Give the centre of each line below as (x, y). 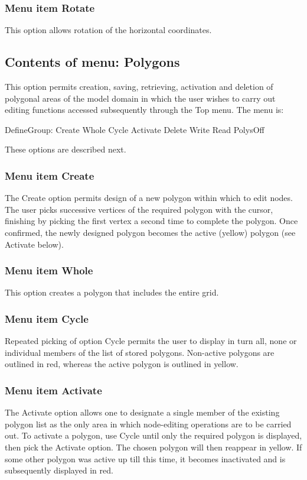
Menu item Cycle (47, 318)
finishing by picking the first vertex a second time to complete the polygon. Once (151, 221)
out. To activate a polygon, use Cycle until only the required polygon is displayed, (153, 435)
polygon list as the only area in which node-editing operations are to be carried (148, 424)
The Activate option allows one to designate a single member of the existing (142, 412)
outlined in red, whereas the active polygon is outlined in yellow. (122, 364)
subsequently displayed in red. (59, 470)
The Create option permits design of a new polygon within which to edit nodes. (149, 198)
